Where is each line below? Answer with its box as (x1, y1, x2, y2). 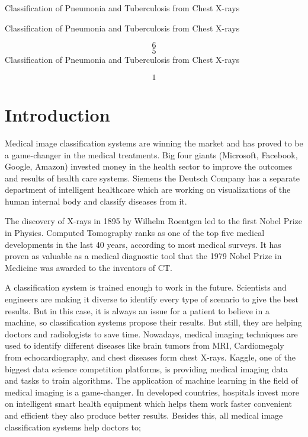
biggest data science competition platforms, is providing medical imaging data (5, 362, 288, 375)
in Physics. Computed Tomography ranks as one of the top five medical (5, 227, 265, 239)
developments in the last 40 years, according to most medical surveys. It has (5, 238, 281, 250)
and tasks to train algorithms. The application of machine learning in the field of (5, 374, 299, 387)
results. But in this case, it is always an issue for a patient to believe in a (5, 304, 269, 317)
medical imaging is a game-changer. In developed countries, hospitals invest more (5, 385, 300, 398)
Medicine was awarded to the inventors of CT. (5, 261, 172, 273)
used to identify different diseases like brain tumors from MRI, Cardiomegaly (5, 339, 284, 352)
